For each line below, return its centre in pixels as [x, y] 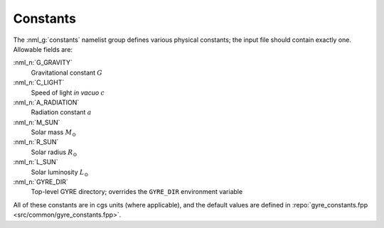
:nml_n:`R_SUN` [36, 142]
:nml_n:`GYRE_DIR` [41, 182]
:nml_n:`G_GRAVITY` [43, 63]
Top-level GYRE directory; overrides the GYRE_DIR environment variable [137, 192]
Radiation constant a [61, 112]
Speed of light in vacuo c [68, 92]
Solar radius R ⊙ [54, 153]
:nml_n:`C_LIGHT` [39, 82]
